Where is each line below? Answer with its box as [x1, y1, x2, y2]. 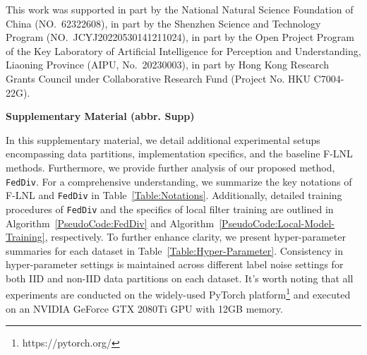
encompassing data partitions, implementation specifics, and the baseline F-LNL [6, 146, 353, 161]
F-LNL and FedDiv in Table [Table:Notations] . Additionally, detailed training [6, 188, 342, 203]
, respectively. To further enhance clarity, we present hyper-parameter [44, 229, 346, 244]
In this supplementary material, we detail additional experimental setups [6, 132, 320, 147]
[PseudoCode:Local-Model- [219, 215, 335, 230]
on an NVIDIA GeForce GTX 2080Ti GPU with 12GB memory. [6, 301, 283, 315]
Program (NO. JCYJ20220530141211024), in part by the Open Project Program [6, 30, 354, 44]
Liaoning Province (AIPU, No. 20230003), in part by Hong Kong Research [6, 57, 329, 72]
